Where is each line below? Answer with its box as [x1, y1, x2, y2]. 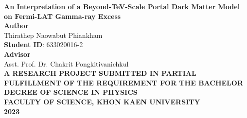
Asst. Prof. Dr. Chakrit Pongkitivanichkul [4, 58, 129, 68]
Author [4, 20, 29, 31]
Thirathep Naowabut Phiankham [4, 30, 103, 40]
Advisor [4, 49, 31, 59]
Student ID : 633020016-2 [4, 39, 83, 50]
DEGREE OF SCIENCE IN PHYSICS [4, 87, 138, 97]
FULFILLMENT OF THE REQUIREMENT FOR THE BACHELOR [4, 77, 243, 87]
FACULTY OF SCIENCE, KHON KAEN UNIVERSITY [4, 96, 200, 106]
